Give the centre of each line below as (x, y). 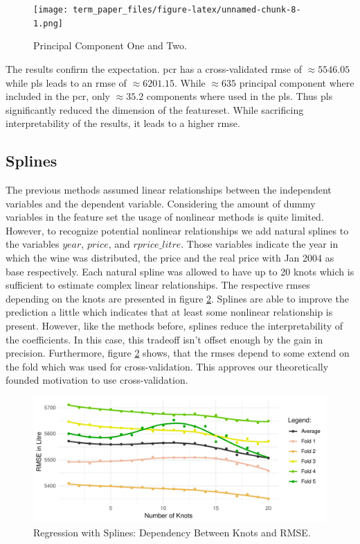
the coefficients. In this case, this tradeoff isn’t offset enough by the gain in (164, 339)
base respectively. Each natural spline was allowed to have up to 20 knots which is (180, 271)
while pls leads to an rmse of (66, 82)
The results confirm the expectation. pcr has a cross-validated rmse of (154, 68)
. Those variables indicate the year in (260, 244)
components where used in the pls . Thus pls (240, 96)
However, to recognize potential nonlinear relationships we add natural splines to (177, 230)
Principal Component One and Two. (110, 45)
